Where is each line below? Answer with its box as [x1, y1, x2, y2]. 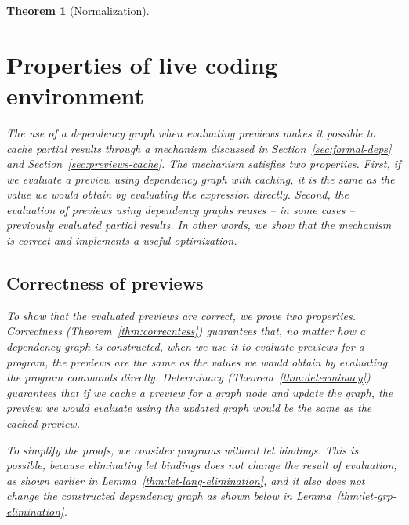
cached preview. [6, 415, 80, 432]
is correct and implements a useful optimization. [6, 232, 237, 249]
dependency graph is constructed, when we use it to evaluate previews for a [6, 338, 364, 355]
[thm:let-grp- [336, 487, 396, 504]
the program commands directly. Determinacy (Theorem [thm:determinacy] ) [6, 369, 371, 385]
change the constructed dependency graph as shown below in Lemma [6, 487, 331, 504]
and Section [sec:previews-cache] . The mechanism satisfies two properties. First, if [6, 155, 401, 172]
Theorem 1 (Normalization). [6, 2, 150, 18]
